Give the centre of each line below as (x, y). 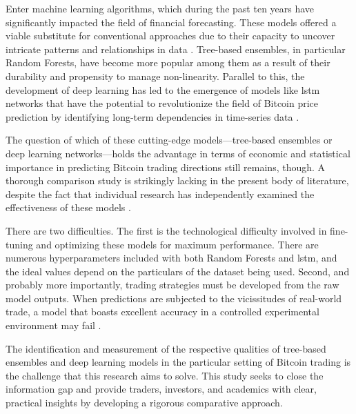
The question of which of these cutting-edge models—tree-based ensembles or (169, 140)
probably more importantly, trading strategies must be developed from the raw (172, 285)
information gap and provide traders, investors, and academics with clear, (161, 389)
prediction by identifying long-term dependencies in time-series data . (152, 116)
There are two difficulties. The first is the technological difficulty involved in (166, 230)
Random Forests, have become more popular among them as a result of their (168, 62)
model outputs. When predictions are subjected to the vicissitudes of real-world (174, 298)
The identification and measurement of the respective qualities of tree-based (166, 348)
